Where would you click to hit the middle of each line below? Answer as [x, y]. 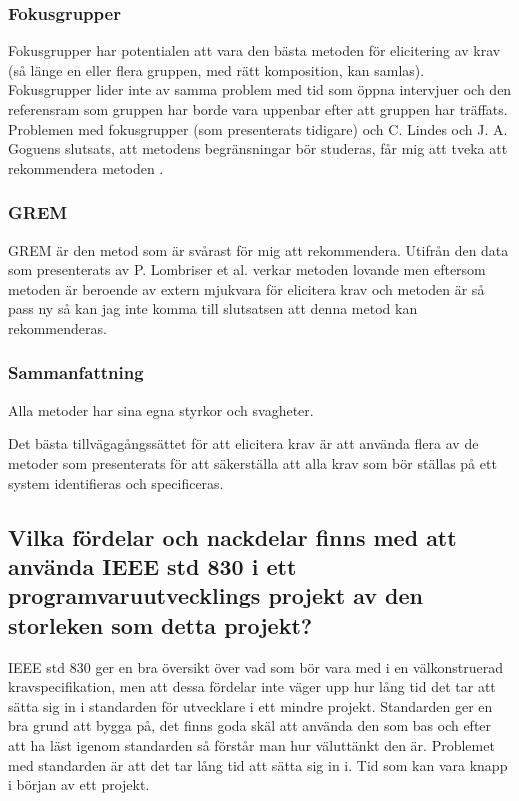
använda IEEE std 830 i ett [152, 565]
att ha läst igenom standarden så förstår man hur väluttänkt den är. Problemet [251, 744]
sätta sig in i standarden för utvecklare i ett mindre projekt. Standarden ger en [250, 705]
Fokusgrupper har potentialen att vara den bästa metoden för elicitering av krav [254, 50]
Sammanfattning [76, 372]
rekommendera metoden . [86, 167]
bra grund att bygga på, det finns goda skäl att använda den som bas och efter [250, 725]
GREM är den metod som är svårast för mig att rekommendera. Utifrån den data [258, 249]
